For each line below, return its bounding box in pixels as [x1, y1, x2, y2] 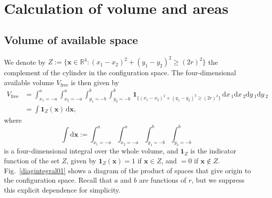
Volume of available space [4, 32, 138, 47]
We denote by [4, 56, 46, 67]
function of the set [4, 155, 60, 166]
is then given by [70, 77, 119, 87]
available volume [4, 77, 54, 87]
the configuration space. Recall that [4, 175, 112, 185]
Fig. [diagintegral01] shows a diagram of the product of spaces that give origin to [4, 165, 251, 175]
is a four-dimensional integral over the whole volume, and [4, 146, 178, 156]
